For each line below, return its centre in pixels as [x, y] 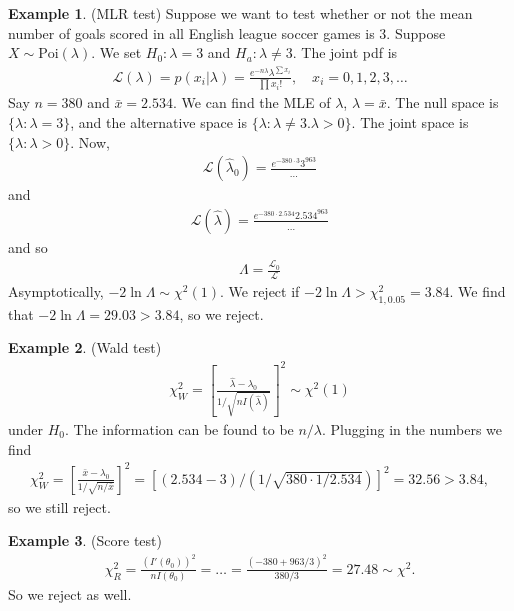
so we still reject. [59, 506]
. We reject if [259, 291]
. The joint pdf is [345, 52]
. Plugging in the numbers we [412, 428]
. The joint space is [410, 122]
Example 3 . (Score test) [85, 540]
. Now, [90, 141]
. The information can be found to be [179, 428]
